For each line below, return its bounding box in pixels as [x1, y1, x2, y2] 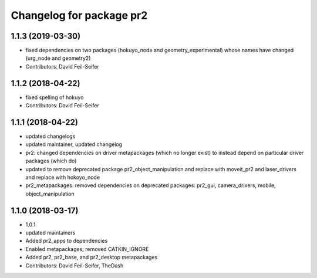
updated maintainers [25, 229, 76, 236]
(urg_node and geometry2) [25, 55, 91, 62]
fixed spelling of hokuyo [25, 94, 84, 101]
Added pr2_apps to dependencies [25, 238, 108, 245]
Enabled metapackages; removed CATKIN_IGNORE [25, 245, 149, 252]
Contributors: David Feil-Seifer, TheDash [25, 262, 124, 269]
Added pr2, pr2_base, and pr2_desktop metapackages [25, 254, 158, 261]
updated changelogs [25, 133, 76, 140]
